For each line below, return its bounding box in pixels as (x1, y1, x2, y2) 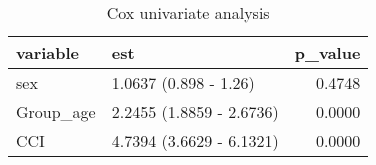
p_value (294, 41, 361, 64)
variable (16, 41, 80, 64)
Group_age (16, 100, 96, 123)
